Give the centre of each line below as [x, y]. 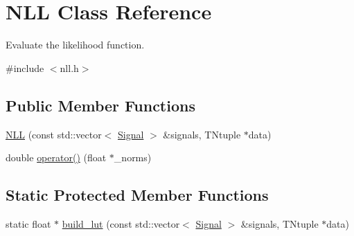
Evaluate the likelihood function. [75, 45]
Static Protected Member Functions [137, 195]
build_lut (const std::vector [121, 223]
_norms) [133, 157]
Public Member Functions [100, 105]
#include [25, 67]
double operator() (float [56, 157]
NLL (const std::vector [54, 134]
